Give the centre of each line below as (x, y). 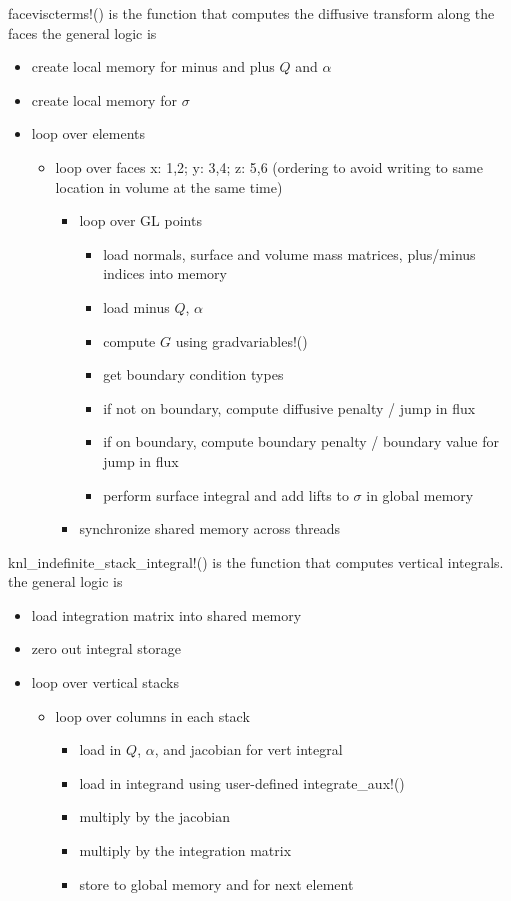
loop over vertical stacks (105, 682)
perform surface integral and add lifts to (226, 494)
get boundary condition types (193, 374)
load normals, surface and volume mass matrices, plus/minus (289, 253)
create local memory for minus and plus (153, 66)
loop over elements (88, 133)
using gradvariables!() (241, 340)
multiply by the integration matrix (185, 850)
